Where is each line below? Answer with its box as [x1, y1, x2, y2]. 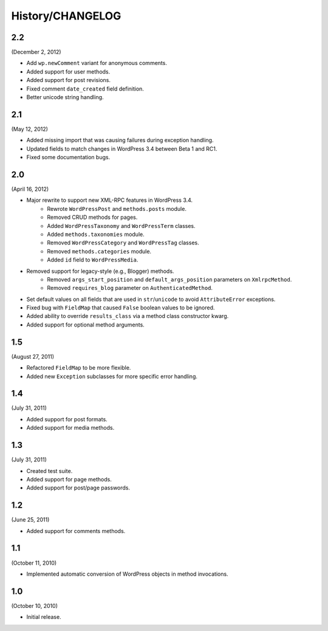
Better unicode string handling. [26, 94, 104, 101]
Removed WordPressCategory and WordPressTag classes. [47, 239, 200, 246]
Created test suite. [26, 467, 73, 474]
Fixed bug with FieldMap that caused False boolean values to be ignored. [26, 304, 215, 311]
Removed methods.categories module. [47, 247, 152, 255]
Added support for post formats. [26, 415, 108, 422]
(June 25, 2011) [11, 516, 50, 523]
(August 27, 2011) [11, 353, 55, 360]
